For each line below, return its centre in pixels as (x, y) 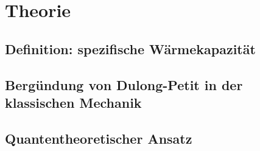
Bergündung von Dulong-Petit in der (124, 84)
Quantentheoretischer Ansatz (99, 138)
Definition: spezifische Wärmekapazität (130, 48)
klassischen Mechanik (73, 102)
